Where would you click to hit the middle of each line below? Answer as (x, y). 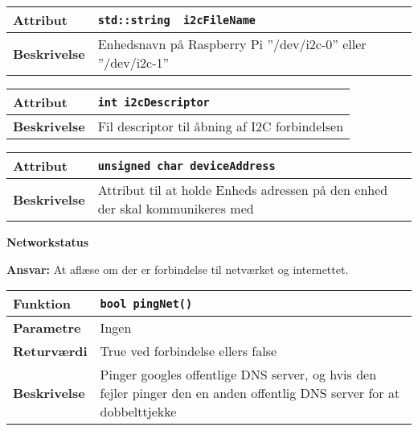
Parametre (47, 328)
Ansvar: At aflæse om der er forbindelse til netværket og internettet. (178, 269)
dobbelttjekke (138, 412)
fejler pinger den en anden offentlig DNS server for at (250, 393)
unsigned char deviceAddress (186, 166)
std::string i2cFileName (177, 20)
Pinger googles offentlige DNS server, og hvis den (238, 375)
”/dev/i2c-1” (133, 62)
